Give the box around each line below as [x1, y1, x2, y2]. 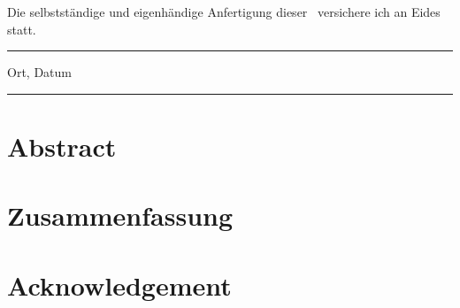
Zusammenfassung [7, 197, 234, 234]
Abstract [7, 127, 117, 164]
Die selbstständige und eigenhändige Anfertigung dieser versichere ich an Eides [7, 3, 441, 20]
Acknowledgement [7, 266, 232, 303]
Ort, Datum [7, 63, 72, 81]
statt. [7, 19, 36, 38]
